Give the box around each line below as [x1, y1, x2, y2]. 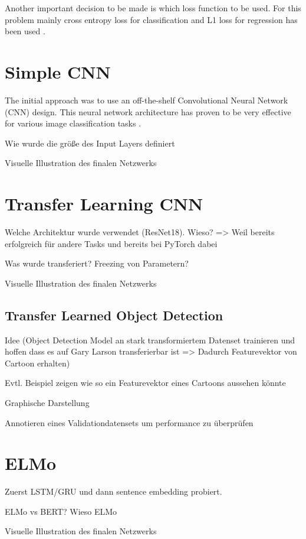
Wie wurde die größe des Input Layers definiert [5, 137, 175, 149]
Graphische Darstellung [5, 396, 90, 408]
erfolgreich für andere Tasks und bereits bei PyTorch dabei [5, 237, 218, 249]
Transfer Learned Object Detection [5, 306, 223, 324]
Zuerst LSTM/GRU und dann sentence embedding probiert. [5, 485, 222, 498]
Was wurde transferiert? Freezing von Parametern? [5, 257, 189, 269]
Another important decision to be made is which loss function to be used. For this [5, 2, 301, 14]
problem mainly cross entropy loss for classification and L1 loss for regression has [5, 13, 298, 25]
